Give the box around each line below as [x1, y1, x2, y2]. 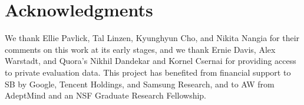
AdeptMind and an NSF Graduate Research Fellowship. [5, 89, 207, 101]
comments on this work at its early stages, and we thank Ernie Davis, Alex [5, 43, 276, 55]
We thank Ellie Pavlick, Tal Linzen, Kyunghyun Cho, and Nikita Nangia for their [5, 32, 300, 44]
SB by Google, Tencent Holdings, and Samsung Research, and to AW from [5, 77, 275, 90]
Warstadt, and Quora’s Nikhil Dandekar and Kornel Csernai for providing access [5, 55, 296, 67]
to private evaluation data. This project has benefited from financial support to [5, 66, 291, 78]
